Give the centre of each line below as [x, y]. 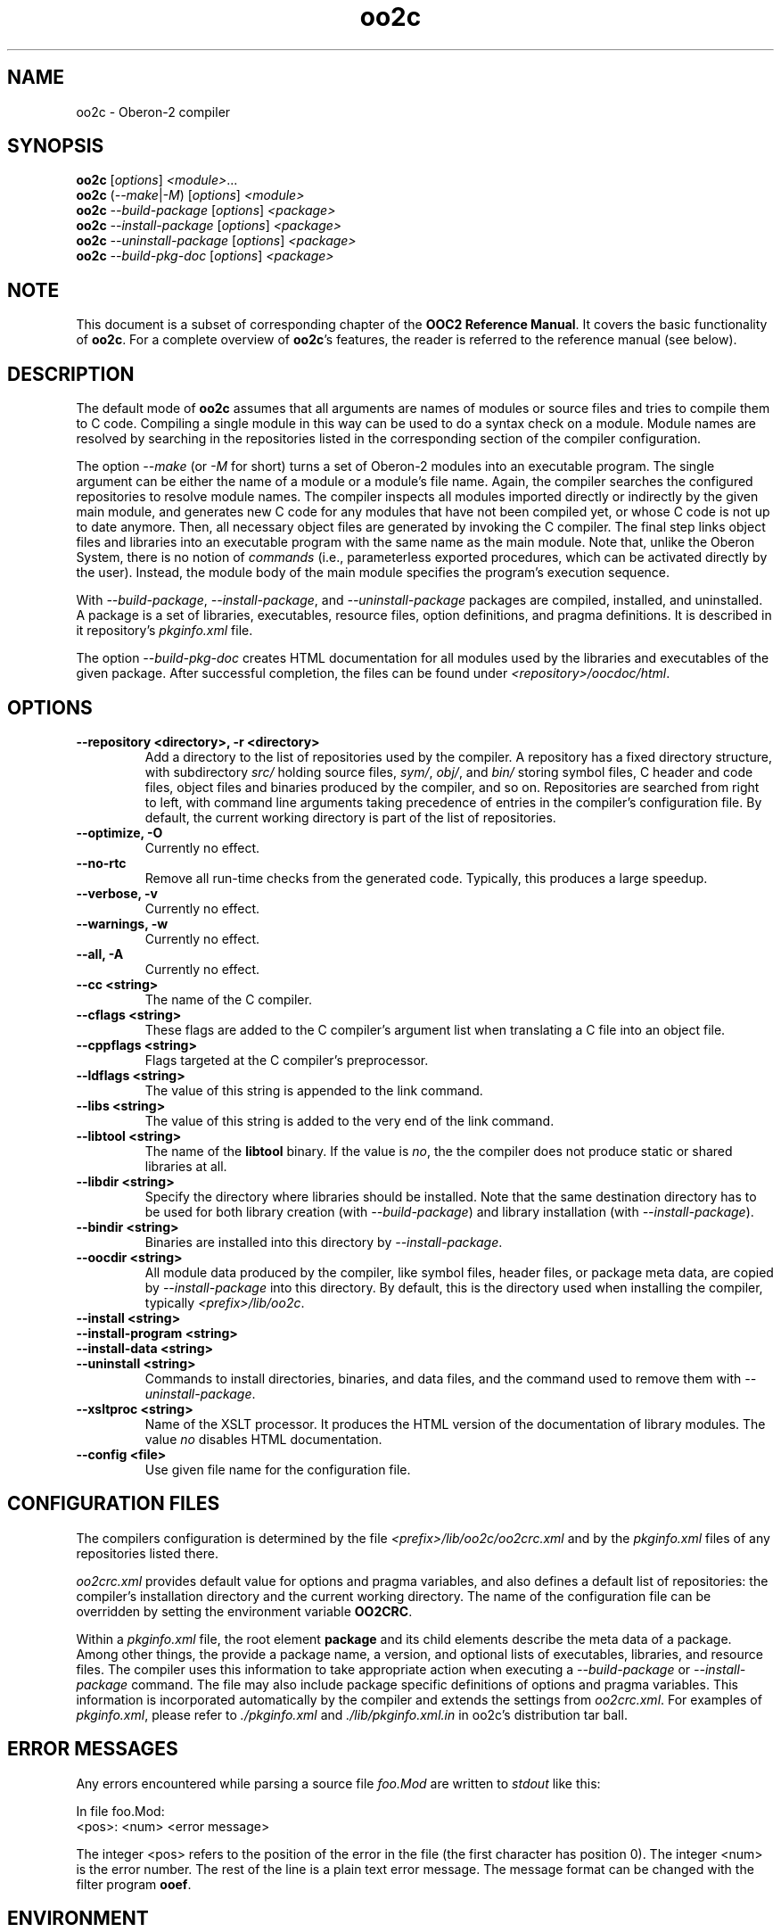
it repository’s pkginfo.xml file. [164, 631]
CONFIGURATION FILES [114, 1504]
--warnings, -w [122, 923]
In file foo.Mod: [120, 1811]
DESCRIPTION [71, 374]
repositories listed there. [148, 1553]
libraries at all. [186, 1166]
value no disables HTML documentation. [263, 1439]
